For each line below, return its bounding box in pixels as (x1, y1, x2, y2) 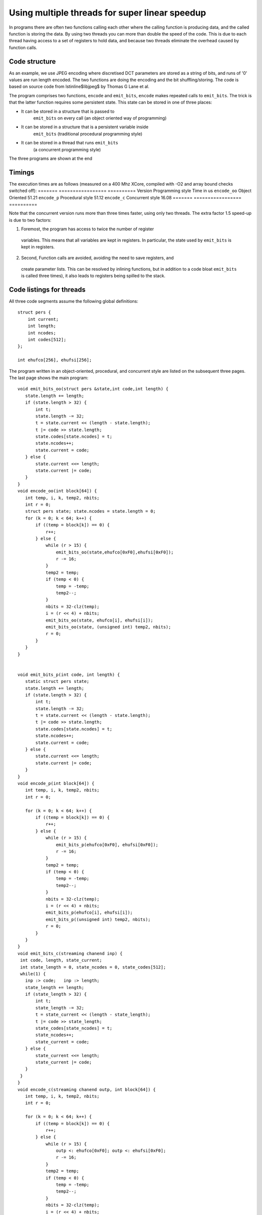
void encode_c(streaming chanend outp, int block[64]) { (17, 1087, 156, 1092)
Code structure (9, 57, 56, 66)
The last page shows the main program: (9, 375, 89, 381)
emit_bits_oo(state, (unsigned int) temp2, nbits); (45, 625, 171, 629)
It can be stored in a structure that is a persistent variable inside (21, 124, 149, 130)
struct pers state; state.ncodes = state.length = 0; (25, 508, 156, 514)
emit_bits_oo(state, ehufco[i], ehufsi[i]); (45, 617, 153, 623)
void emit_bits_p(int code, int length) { (17, 672, 120, 677)
